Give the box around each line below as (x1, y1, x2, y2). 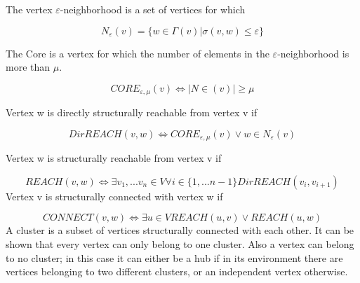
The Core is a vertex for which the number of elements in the (6, 46, 269, 60)
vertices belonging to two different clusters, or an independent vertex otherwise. (6, 264, 348, 279)
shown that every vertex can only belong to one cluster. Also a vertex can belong (6, 237, 354, 251)
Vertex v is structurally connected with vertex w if (6, 188, 223, 203)
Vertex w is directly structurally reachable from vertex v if (6, 105, 258, 120)
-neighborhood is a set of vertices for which (60, 2, 246, 16)
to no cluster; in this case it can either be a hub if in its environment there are (6, 250, 343, 265)
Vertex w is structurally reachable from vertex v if (6, 151, 222, 165)
